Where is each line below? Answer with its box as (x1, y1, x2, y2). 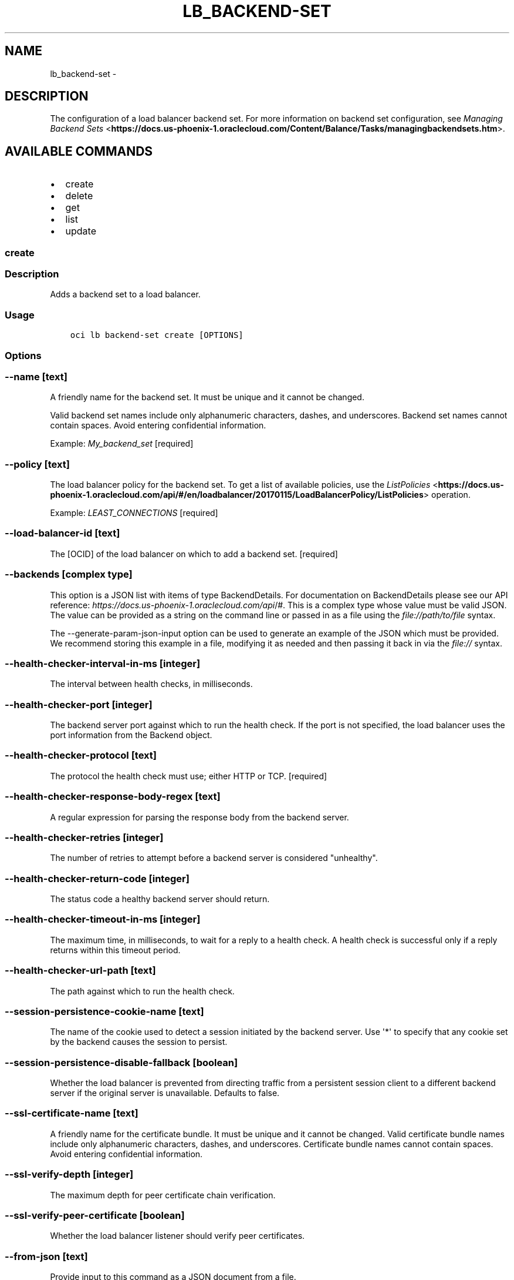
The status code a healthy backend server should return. (50, 894, 270, 904)
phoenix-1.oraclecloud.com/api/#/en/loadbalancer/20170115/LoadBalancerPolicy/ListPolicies (50, 490, 424, 500)
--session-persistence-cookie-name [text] (5, 1005, 204, 1017)
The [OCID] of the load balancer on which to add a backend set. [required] (50, 548, 338, 559)
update (65, 225, 96, 237)
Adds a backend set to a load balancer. (50, 289, 201, 300)
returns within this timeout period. (50, 944, 181, 955)
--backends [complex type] (5, 568, 133, 581)
